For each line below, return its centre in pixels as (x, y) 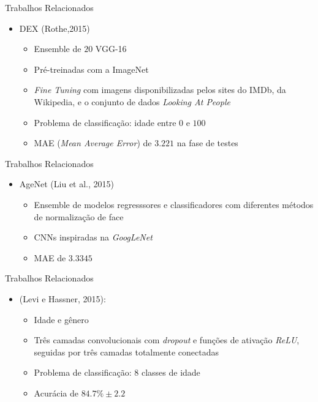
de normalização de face (79, 216)
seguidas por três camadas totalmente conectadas (127, 352)
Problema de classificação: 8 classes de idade (117, 372)
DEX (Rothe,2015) (55, 28)
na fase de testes (207, 143)
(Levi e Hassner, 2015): (62, 298)
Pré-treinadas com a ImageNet (91, 69)
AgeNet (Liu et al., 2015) (66, 184)
